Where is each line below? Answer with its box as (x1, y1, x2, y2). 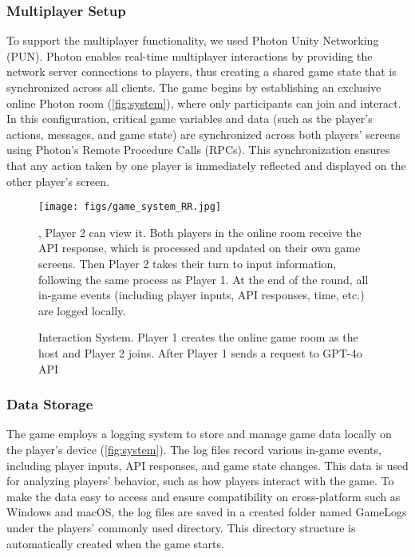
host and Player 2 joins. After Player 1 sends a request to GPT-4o (38, 344, 362, 361)
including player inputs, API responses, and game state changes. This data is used (6, 456, 409, 473)
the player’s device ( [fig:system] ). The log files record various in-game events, (6, 440, 381, 457)
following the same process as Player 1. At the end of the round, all (38, 271, 369, 287)
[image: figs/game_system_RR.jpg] (38, 201, 222, 213)
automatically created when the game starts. (6, 535, 224, 551)
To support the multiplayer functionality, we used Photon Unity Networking (6, 32, 379, 49)
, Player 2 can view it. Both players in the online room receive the (38, 223, 362, 240)
